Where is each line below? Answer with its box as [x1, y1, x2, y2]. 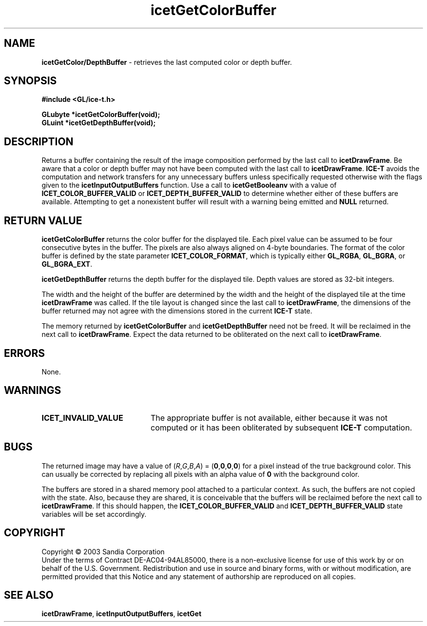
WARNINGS [4, 384, 61, 397]
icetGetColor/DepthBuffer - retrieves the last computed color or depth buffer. [41, 58, 292, 66]
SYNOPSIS [4, 75, 57, 87]
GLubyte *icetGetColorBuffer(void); [41, 110, 160, 119]
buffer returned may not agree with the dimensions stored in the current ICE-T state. [41, 307, 312, 315]
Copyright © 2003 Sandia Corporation [41, 547, 165, 556]
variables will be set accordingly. [41, 509, 147, 518]
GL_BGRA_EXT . [41, 260, 93, 269]
